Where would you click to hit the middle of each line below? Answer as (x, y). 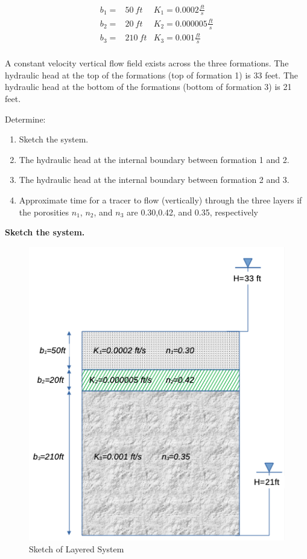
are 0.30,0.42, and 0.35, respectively (192, 212)
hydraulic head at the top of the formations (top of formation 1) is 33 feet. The (152, 75)
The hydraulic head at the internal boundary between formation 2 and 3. (154, 180)
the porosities (44, 212)
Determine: (25, 119)
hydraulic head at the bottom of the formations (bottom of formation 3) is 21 (148, 87)
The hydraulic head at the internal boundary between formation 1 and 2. (154, 159)
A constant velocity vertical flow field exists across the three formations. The (147, 63)
